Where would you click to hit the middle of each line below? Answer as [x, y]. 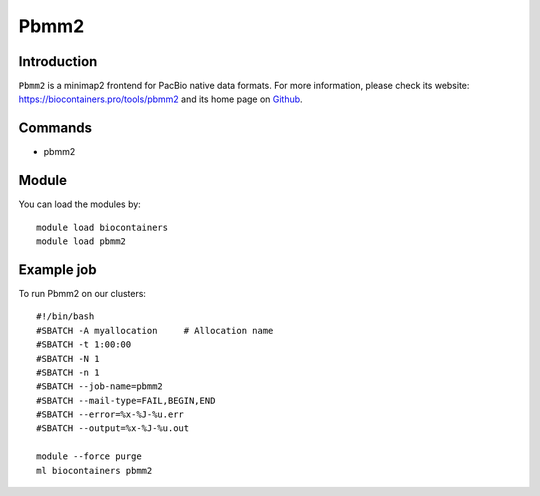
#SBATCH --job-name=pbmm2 [100, 386]
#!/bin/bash [65, 316]
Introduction [58, 61]
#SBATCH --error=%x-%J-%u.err [110, 414]
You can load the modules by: [80, 204]
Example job [57, 269]
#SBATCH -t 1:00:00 [84, 344]
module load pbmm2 [81, 241]
